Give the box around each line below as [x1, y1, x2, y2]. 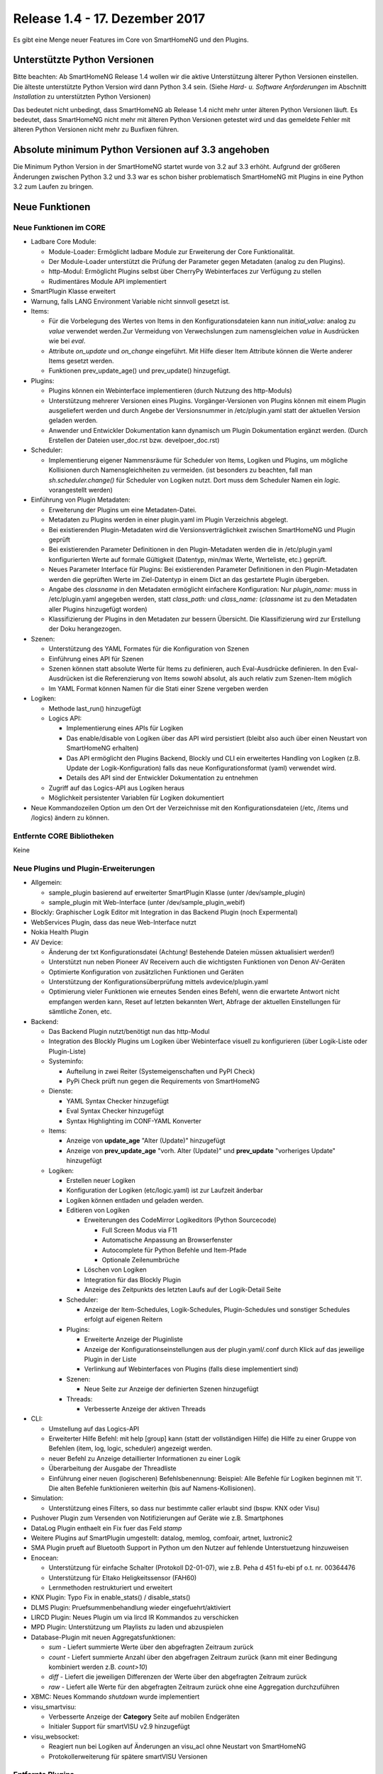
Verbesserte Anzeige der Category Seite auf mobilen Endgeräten [48, 1712, 240, 1721]
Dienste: [48, 1086, 73, 1096]
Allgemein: [30, 878, 62, 887]
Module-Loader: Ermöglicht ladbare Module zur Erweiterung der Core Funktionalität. [48, 247, 295, 255]
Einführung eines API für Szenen [48, 654, 144, 663]
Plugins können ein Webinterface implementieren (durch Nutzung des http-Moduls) [48, 387, 292, 395]
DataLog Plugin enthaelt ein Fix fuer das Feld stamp [30, 1524, 182, 1532]
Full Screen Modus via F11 [101, 1225, 177, 1234]
